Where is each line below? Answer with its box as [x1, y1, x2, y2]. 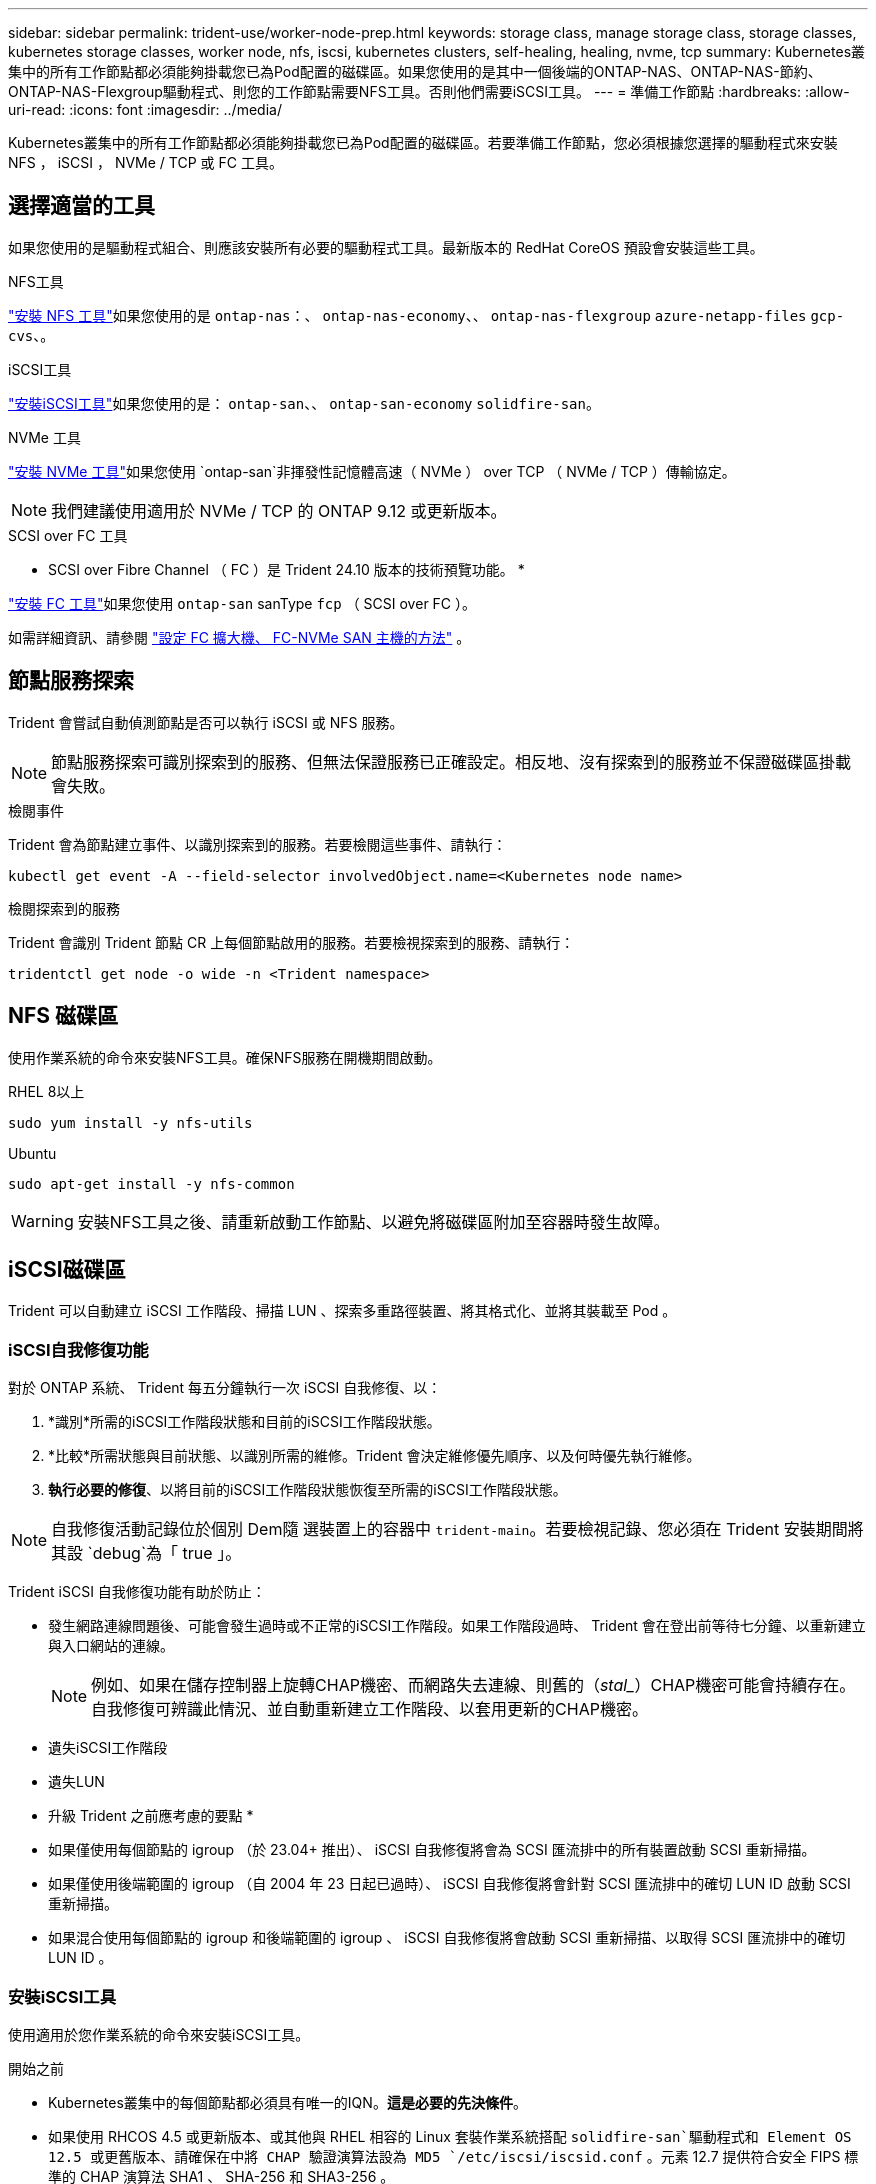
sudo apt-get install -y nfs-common [8, 1175, 295, 1192]
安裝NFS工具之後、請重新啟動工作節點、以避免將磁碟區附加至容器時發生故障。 [77, 1211, 670, 1232]
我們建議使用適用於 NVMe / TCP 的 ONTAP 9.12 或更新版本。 [51, 500, 507, 521]
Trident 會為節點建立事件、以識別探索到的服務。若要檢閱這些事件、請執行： [8, 835, 507, 853]
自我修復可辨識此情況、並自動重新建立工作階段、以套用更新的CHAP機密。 [91, 1699, 648, 1720]
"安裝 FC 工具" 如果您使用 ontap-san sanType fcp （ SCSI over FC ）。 [8, 594, 477, 612]
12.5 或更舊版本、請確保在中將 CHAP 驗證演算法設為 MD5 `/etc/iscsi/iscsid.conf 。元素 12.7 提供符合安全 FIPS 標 [48, 2147, 859, 2165]
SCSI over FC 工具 [8, 526, 128, 544]
